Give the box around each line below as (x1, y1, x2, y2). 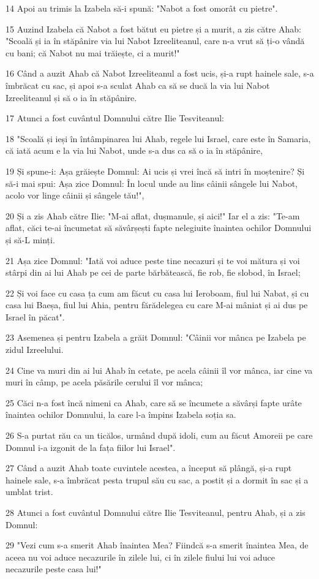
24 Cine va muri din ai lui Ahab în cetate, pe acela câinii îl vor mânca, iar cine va (6, 363, 313, 376)
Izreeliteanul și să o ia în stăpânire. (6, 91, 137, 104)
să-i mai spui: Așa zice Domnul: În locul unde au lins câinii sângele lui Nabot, (6, 176, 298, 189)
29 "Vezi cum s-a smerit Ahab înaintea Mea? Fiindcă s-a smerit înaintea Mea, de (6, 539, 309, 551)
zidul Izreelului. (6, 343, 64, 356)
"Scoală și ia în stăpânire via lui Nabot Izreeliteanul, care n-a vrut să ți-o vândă (6, 34, 305, 47)
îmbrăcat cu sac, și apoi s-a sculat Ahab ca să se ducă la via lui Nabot (6, 78, 270, 91)
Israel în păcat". (6, 310, 65, 323)
